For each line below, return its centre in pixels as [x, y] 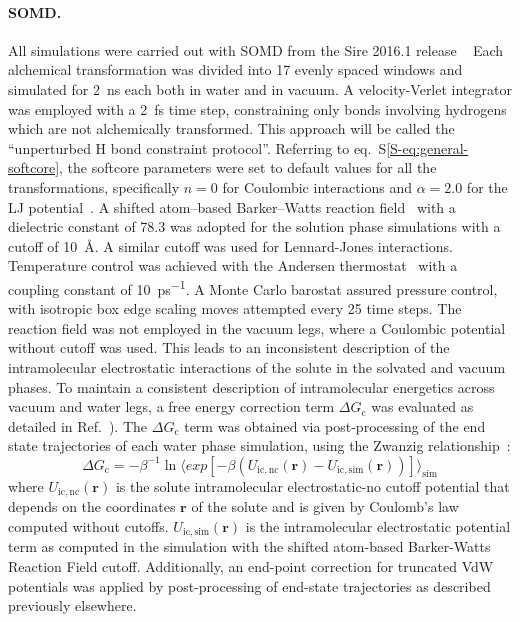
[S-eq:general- [427, 147]
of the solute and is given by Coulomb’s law [325, 506]
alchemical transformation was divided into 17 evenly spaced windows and [235, 69]
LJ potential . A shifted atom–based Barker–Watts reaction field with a [232, 206]
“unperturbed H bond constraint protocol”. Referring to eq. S [197, 147]
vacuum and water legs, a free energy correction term [171, 406]
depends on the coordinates [92, 506]
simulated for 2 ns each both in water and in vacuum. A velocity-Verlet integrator [260, 88]
